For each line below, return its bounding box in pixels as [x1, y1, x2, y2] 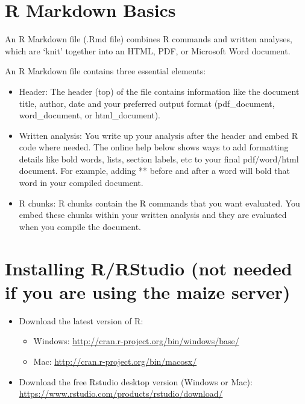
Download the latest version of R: [19, 314, 143, 327]
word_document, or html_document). [19, 109, 161, 121]
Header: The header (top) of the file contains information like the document [19, 85, 300, 97]
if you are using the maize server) [5, 279, 291, 304]
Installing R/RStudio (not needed [5, 255, 292, 280]
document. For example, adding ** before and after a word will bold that [19, 164, 290, 177]
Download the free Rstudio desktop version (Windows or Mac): [19, 375, 253, 388]
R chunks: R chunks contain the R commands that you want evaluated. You [19, 196, 300, 209]
